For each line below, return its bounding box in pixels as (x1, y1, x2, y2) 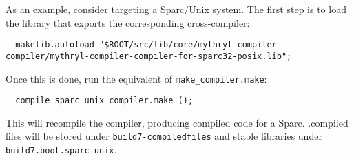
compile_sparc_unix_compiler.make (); (15, 96, 194, 106)
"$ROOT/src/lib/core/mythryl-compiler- (99, 40, 282, 50)
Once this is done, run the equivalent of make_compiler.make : (6, 71, 267, 85)
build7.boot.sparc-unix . (6, 142, 117, 157)
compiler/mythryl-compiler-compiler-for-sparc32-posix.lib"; (6, 51, 292, 61)
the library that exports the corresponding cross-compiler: (6, 15, 250, 30)
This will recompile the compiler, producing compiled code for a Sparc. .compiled (6, 115, 348, 129)
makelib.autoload (15, 40, 94, 50)
